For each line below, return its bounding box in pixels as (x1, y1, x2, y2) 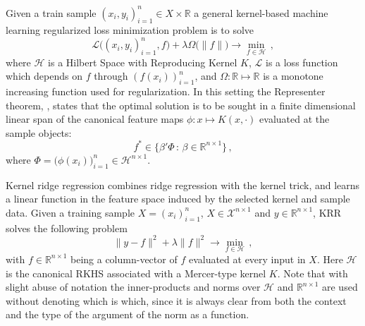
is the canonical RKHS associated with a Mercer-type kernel (6, 265, 266, 280)
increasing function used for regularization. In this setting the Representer (6, 84, 326, 98)
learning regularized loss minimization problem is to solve (6, 23, 254, 37)
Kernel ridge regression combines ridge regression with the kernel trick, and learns (6, 177, 360, 192)
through (94, 68, 128, 83)
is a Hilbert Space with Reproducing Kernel (48, 54, 237, 69)
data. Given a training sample (6, 205, 135, 219)
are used (322, 279, 358, 294)
